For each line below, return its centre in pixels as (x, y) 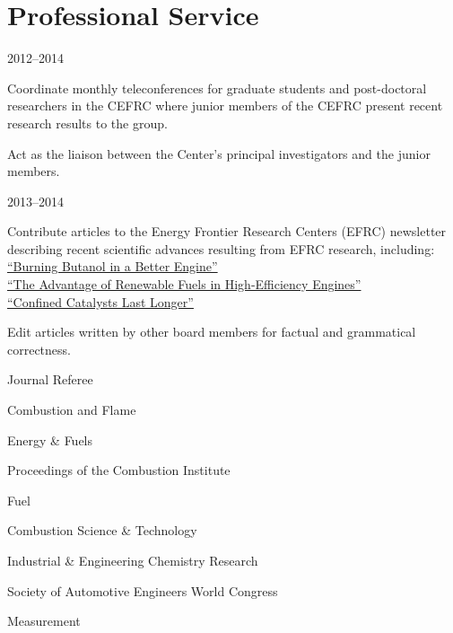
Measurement (44, 621)
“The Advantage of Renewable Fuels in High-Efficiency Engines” (184, 284)
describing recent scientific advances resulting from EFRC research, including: (221, 248)
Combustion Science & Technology (102, 530)
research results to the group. (87, 123)
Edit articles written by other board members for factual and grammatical (212, 332)
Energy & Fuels (50, 440)
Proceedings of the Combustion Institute (119, 470)
